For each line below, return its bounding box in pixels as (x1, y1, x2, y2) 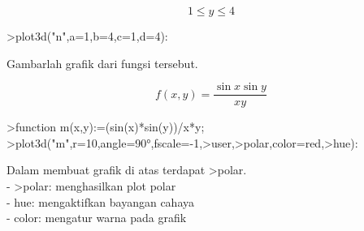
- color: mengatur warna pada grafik (6, 209, 187, 226)
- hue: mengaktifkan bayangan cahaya (6, 193, 195, 210)
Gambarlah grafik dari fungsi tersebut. (6, 54, 198, 71)
